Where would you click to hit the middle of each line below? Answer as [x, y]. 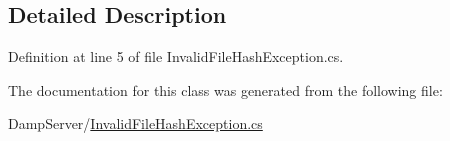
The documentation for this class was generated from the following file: [225, 89]
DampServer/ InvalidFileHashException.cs [135, 123]
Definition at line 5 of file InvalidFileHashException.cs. [176, 56]
